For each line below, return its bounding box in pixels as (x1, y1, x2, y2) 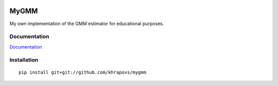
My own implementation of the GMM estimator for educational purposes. (9, 20, 164, 27)
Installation (9, 56, 39, 63)
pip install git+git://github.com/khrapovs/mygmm (19, 69, 147, 75)
